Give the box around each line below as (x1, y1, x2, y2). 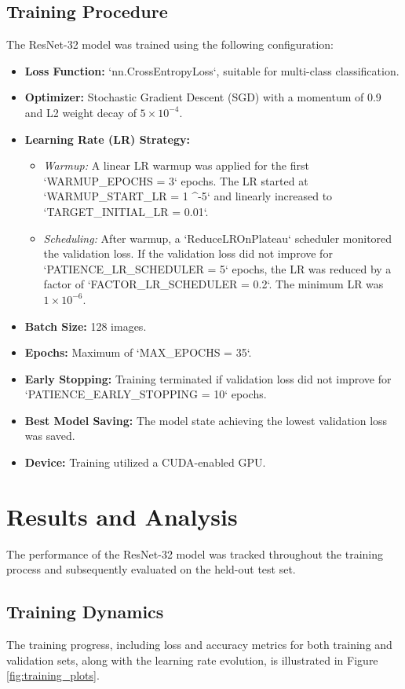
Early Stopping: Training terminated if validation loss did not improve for (24, 370, 392, 387)
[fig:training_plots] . (6, 667, 100, 684)
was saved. (24, 427, 75, 444)
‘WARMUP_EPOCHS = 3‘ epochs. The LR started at (43, 172, 308, 189)
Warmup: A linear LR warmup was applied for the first (43, 157, 309, 174)
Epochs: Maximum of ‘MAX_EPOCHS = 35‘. (24, 344, 252, 361)
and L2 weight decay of (24, 104, 137, 120)
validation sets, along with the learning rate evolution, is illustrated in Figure (6, 651, 378, 668)
